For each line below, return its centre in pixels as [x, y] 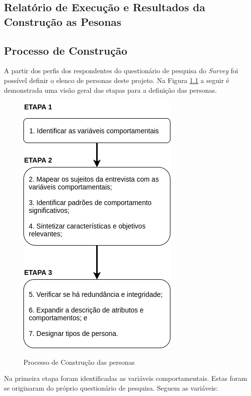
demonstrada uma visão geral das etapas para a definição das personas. [111, 90]
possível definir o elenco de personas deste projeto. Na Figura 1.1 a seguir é [117, 80]
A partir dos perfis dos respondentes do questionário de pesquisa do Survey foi [121, 71]
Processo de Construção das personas [79, 362]
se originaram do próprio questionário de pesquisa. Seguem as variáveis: [111, 387]
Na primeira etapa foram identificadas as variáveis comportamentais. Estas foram [125, 378]
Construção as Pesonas [63, 21]
